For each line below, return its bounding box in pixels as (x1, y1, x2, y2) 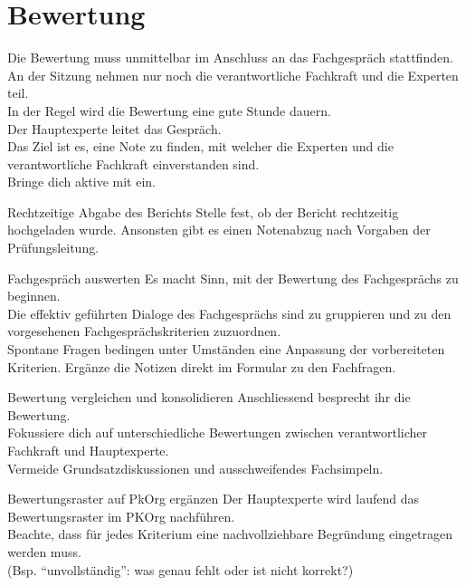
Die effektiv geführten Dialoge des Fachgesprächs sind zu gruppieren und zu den (7, 303, 452, 322)
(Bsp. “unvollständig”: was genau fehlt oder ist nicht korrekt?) (7, 560, 354, 579)
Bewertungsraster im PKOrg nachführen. (7, 506, 235, 525)
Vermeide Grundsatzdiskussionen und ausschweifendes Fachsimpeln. (7, 458, 384, 477)
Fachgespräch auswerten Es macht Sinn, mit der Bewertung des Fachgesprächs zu (7, 268, 459, 287)
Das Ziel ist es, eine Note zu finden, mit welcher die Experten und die (7, 137, 394, 156)
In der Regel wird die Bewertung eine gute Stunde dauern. (7, 101, 331, 120)
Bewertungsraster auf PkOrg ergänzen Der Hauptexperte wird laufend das (7, 489, 419, 508)
